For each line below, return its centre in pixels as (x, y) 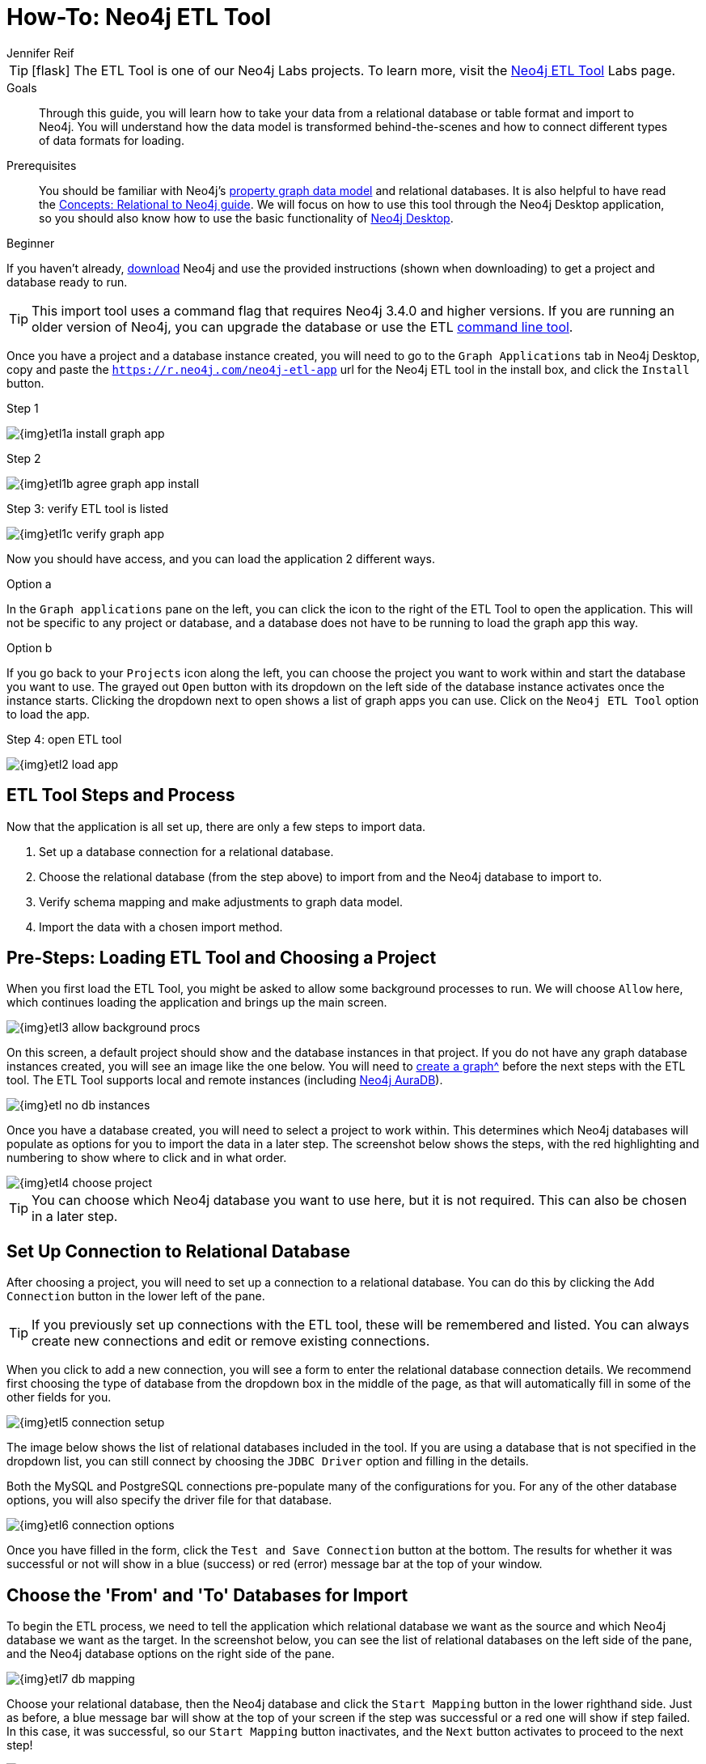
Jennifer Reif (40, 53)
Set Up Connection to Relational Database (178, 1251)
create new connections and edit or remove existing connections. (231, 1341)
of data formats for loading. (112, 140)
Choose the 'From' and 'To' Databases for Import (207, 1595)
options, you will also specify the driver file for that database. (169, 1500)
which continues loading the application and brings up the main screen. (197, 1003)
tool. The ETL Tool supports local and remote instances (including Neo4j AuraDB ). (225, 1080)
